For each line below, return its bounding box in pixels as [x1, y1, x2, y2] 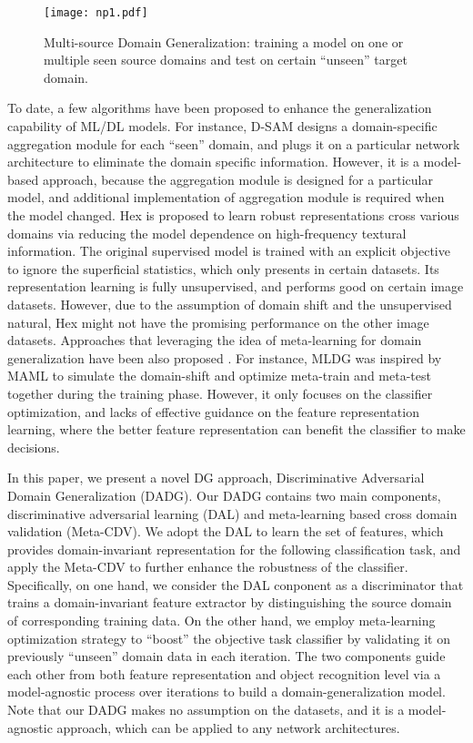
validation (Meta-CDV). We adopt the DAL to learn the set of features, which [7, 522, 444, 541]
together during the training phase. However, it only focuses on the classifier [7, 383, 433, 402]
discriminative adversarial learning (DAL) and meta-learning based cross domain [7, 504, 458, 523]
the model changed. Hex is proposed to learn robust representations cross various [7, 206, 459, 224]
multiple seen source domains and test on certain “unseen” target [44, 50, 408, 69]
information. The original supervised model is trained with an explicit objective [7, 241, 450, 260]
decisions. [7, 437, 60, 456]
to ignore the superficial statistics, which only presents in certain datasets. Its [7, 259, 439, 278]
